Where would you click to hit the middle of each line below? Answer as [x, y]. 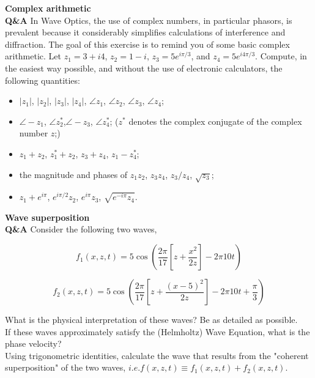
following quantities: [43, 80]
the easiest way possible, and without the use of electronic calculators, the [144, 68]
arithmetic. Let [33, 56]
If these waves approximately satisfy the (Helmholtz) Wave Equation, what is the [157, 331]
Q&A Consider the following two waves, [81, 229]
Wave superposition [47, 217]
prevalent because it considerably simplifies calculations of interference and [145, 32]
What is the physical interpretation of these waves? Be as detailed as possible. [151, 320]
